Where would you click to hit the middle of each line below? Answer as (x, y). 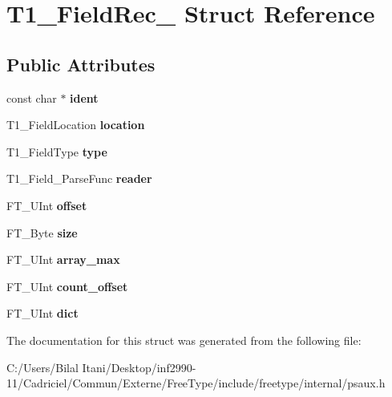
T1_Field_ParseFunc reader (79, 178)
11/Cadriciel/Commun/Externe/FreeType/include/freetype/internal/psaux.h (196, 383)
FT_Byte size (42, 232)
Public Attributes (81, 64)
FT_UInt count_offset (67, 286)
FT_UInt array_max (63, 259)
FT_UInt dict (42, 313)
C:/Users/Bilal (42, 367)
